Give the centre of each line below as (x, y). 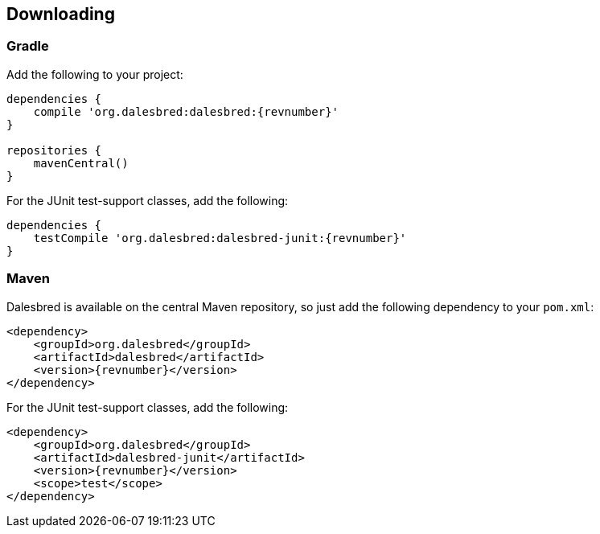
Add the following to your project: (95, 74)
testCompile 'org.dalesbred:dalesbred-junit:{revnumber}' (220, 238)
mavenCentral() (81, 163)
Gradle (28, 46)
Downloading (61, 14)
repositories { (54, 150)
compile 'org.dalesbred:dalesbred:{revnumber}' (186, 111)
